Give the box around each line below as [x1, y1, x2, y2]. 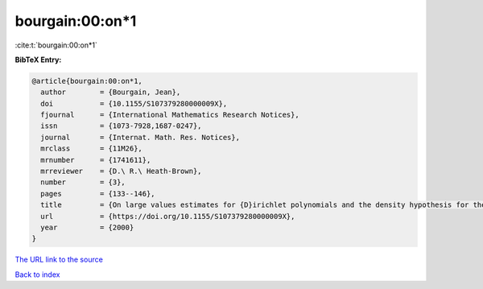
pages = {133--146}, [40, 189, 156, 198]
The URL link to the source [14, 254, 104, 265]
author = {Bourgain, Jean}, [40, 88, 181, 97]
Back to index [14, 270, 60, 279]
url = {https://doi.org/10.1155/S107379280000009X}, [40, 212, 295, 221]
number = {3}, [40, 178, 126, 187]
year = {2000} [40, 223, 134, 232]
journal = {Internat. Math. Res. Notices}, [40, 133, 241, 142]
